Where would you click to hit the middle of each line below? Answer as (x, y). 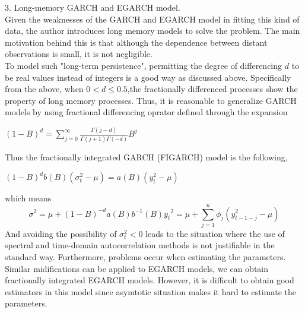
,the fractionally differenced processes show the (212, 89)
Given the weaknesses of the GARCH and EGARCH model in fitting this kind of (152, 19)
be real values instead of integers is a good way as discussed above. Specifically (148, 77)
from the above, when (44, 89)
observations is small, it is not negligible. (79, 54)
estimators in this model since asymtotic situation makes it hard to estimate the (151, 291)
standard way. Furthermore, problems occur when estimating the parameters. (145, 257)
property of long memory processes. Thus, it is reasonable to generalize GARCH (151, 100)
